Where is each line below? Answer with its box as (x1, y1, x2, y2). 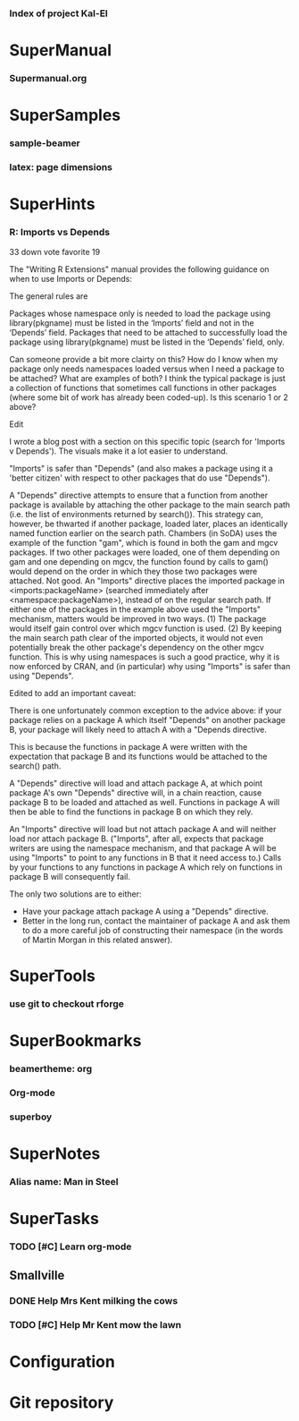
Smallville (9, 1268, 65, 1283)
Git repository (9, 1392, 114, 1413)
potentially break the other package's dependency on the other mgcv (9, 642, 265, 652)
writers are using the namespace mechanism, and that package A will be (9, 842, 277, 853)
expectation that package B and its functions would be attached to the (9, 751, 268, 762)
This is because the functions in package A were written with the (9, 741, 248, 752)
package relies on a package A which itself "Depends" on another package (9, 714, 286, 725)
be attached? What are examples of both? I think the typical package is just (9, 372, 286, 383)
